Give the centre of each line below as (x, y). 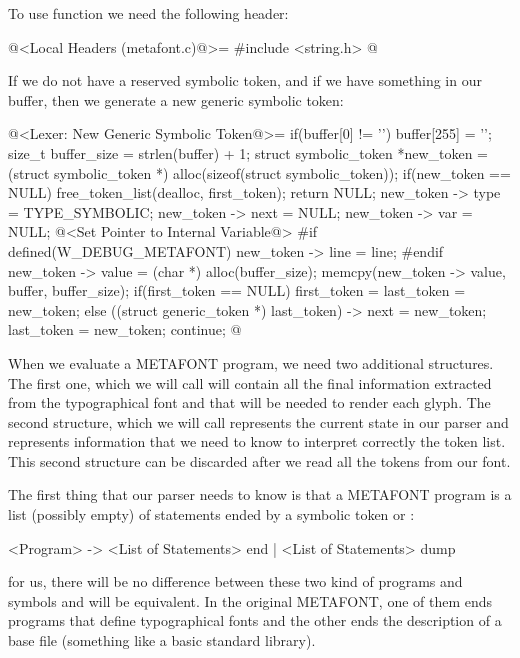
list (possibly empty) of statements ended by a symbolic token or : (211, 514)
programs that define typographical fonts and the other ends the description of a (255, 620)
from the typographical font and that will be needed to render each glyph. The (249, 402)
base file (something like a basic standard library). (162, 640)
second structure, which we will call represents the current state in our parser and (258, 421)
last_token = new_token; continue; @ (125, 329)
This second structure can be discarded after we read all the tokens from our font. (259, 460)
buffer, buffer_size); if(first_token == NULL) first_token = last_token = (237, 290)
